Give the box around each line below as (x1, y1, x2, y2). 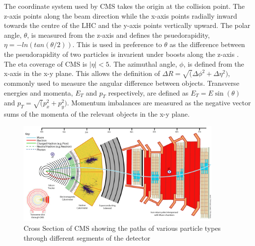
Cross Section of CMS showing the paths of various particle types (24, 222, 221, 233)
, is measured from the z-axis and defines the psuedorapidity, (27, 29, 210, 40)
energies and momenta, (4, 87, 73, 98)
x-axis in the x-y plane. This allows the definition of (4, 68, 160, 78)
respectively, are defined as (108, 87, 189, 98)
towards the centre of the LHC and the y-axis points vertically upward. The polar (4, 20, 251, 30)
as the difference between (170, 39, 245, 49)
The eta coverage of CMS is (4, 58, 87, 69)
